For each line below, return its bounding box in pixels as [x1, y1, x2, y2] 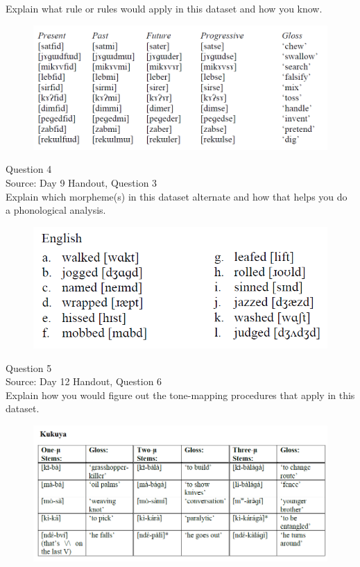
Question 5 [6, 360, 52, 375]
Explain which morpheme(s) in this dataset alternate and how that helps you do [6, 189, 348, 203]
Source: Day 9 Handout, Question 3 [6, 176, 157, 190]
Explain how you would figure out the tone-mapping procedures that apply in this [6, 387, 355, 402]
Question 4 [6, 162, 52, 176]
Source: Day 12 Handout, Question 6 [6, 374, 162, 389]
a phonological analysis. [6, 203, 106, 217]
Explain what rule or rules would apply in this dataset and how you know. [6, 1, 323, 15]
